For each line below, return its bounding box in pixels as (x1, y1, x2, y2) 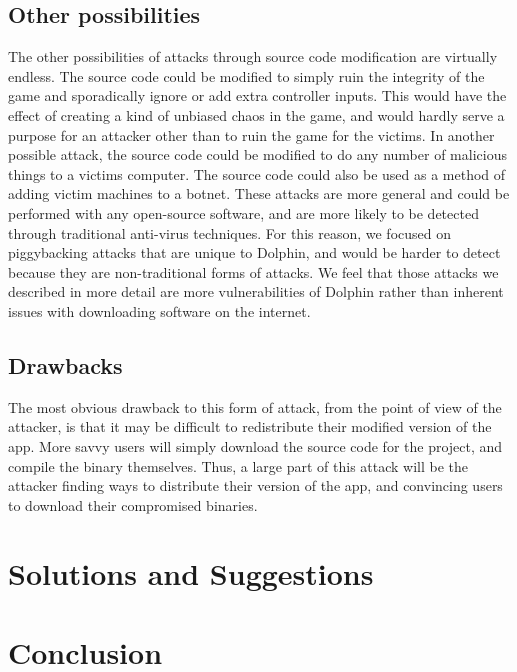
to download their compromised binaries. (8, 494, 258, 515)
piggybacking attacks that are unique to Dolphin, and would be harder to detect (8, 242, 501, 263)
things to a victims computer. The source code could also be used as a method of (8, 163, 506, 184)
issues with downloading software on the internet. (8, 300, 311, 321)
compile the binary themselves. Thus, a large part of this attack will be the (8, 455, 469, 476)
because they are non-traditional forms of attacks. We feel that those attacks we (8, 261, 499, 282)
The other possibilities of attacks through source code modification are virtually (8, 46, 498, 67)
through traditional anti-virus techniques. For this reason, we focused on (8, 222, 451, 243)
